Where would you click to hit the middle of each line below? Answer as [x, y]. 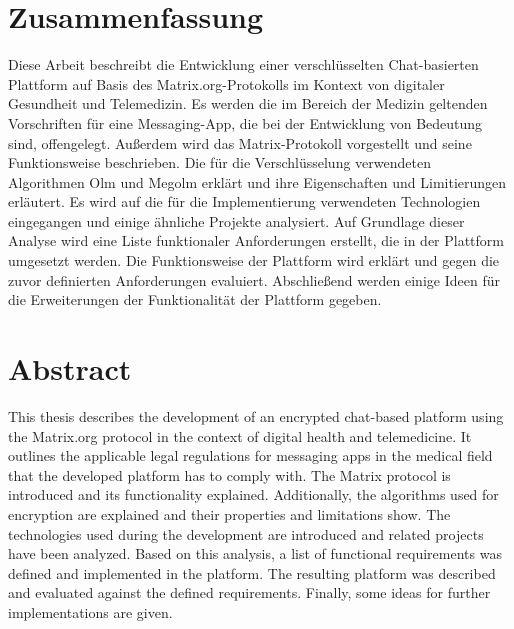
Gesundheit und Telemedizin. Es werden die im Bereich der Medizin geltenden [248, 103]
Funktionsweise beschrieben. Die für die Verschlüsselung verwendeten [219, 162]
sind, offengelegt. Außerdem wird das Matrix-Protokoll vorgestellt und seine [240, 142]
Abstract [70, 368]
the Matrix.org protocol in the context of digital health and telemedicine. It [240, 435]
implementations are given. [90, 611]
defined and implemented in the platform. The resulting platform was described [252, 572]
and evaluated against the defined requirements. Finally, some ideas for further [249, 592]
